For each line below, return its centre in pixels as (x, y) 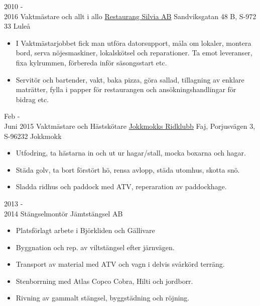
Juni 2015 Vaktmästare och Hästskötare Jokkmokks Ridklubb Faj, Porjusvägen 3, (130, 126)
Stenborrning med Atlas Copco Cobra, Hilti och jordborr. (104, 281)
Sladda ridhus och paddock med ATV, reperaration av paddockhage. (121, 186)
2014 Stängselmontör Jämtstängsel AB (63, 213)
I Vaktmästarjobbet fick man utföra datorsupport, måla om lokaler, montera (134, 43)
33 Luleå (17, 26)
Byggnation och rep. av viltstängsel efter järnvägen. (95, 247)
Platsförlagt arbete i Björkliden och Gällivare (85, 230)
